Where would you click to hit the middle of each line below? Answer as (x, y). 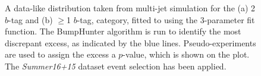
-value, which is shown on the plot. (186, 54)
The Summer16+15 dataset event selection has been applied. (116, 66)
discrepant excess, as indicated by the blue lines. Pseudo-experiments (130, 42)
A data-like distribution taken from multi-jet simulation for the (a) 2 (130, 8)
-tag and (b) (31, 19)
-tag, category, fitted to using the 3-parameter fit (166, 19)
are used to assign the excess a (60, 54)
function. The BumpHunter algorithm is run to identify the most (123, 31)
